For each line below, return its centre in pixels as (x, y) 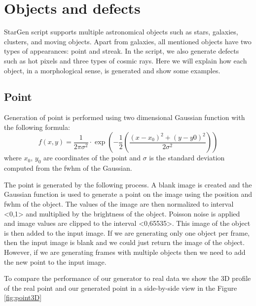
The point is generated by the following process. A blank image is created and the (128, 184)
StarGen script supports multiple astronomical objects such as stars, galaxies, (121, 32)
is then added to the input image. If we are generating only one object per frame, (127, 232)
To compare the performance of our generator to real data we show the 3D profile (128, 278)
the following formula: (37, 127)
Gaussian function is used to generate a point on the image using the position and (128, 194)
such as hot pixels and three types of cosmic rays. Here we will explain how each (126, 60)
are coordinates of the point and (92, 158)
